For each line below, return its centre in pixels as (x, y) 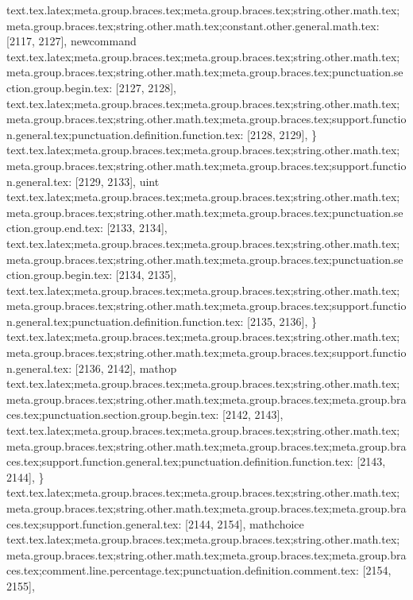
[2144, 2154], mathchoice (245, 523)
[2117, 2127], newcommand (71, 41)
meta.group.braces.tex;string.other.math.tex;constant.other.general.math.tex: (193, 25)
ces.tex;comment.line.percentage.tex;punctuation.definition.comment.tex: (183, 570)
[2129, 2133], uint (117, 181)
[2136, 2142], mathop (126, 368)
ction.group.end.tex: (55, 228)
